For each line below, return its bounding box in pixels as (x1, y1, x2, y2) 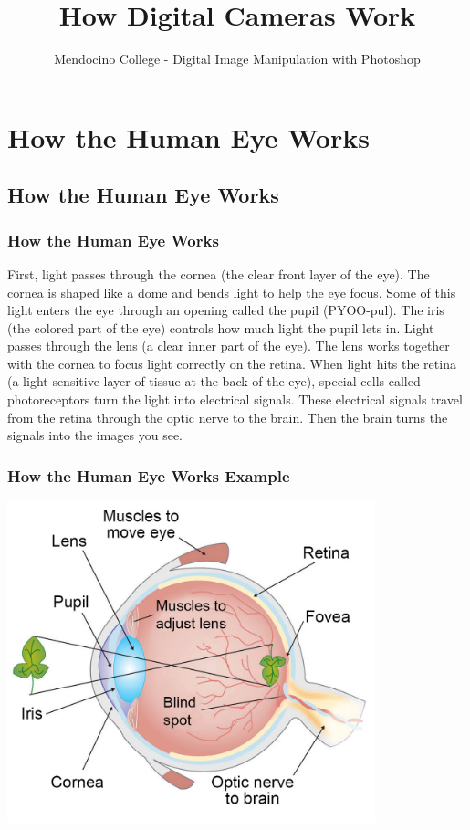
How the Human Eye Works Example (7, 464, 290, 487)
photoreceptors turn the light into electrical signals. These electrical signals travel (7, 390, 463, 409)
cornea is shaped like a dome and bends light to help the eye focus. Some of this (7, 282, 456, 301)
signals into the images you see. (7, 426, 183, 445)
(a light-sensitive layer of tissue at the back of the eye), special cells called (7, 372, 421, 391)
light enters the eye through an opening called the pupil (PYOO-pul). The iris (7, 300, 444, 320)
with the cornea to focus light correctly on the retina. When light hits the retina (7, 353, 456, 373)
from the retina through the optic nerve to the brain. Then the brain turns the (7, 407, 448, 426)
